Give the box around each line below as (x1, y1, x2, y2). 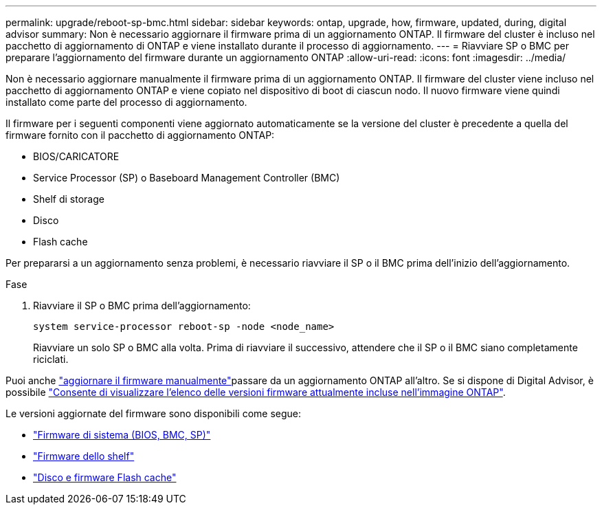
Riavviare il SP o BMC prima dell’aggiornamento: (33, 300, 251, 311)
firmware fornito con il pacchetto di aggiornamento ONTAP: (5, 129, 275, 141)
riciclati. (33, 353, 69, 365)
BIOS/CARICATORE (33, 151, 120, 162)
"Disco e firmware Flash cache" (33, 472, 177, 483)
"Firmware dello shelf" (33, 450, 135, 462)
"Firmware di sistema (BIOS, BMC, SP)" (33, 429, 211, 441)
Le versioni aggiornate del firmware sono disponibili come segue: (5, 408, 302, 419)
